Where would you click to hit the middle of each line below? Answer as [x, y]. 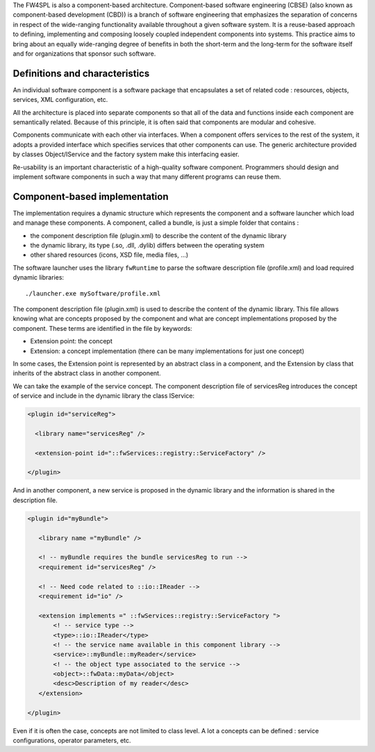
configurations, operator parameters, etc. [72, 741]
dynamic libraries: [39, 277]
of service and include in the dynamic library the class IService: [103, 396]
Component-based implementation [91, 197]
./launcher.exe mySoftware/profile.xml [93, 293]
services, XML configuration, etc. [60, 100]
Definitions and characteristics [81, 73]
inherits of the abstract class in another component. [87, 373]
